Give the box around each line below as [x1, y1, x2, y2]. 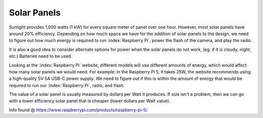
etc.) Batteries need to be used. [9, 53, 73, 59]
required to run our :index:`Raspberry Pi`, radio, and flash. [9, 82, 125, 88]
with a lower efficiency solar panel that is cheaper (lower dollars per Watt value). [9, 98, 170, 104]
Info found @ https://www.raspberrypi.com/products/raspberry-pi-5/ [9, 107, 148, 113]
